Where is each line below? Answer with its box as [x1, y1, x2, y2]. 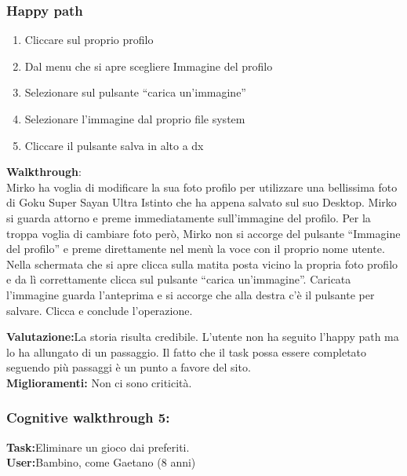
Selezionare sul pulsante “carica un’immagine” [24, 84, 246, 101]
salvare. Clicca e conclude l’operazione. [6, 302, 193, 318]
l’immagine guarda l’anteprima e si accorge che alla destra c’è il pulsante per [6, 286, 375, 302]
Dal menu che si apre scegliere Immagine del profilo [24, 57, 273, 74]
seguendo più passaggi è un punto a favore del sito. [6, 359, 251, 375]
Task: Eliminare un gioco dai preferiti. [6, 438, 190, 455]
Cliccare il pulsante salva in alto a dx [24, 137, 204, 153]
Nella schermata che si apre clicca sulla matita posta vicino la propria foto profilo [6, 255, 398, 272]
